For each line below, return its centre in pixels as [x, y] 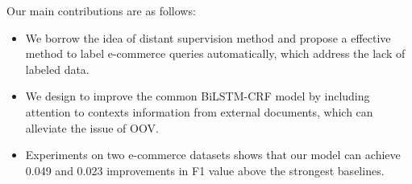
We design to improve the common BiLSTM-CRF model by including [198, 96]
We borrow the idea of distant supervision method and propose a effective [208, 37]
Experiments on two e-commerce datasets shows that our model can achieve [213, 155]
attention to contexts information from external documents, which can [199, 111]
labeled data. [57, 69]
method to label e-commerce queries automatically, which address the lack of [215, 53]
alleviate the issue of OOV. [92, 127]
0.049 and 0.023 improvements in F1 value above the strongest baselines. [205, 170]
